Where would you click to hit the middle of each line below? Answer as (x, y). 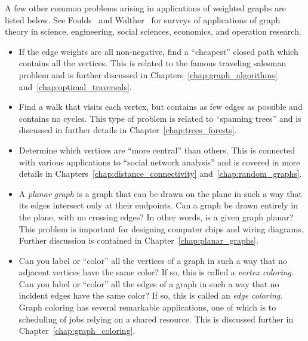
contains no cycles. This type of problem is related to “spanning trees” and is (160, 118)
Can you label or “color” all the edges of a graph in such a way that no (149, 283)
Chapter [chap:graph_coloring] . (77, 331)
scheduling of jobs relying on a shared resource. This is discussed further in (156, 319)
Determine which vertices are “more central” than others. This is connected (157, 150)
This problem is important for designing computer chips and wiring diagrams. (161, 228)
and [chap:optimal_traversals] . (75, 86)
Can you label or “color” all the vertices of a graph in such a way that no (153, 260)
